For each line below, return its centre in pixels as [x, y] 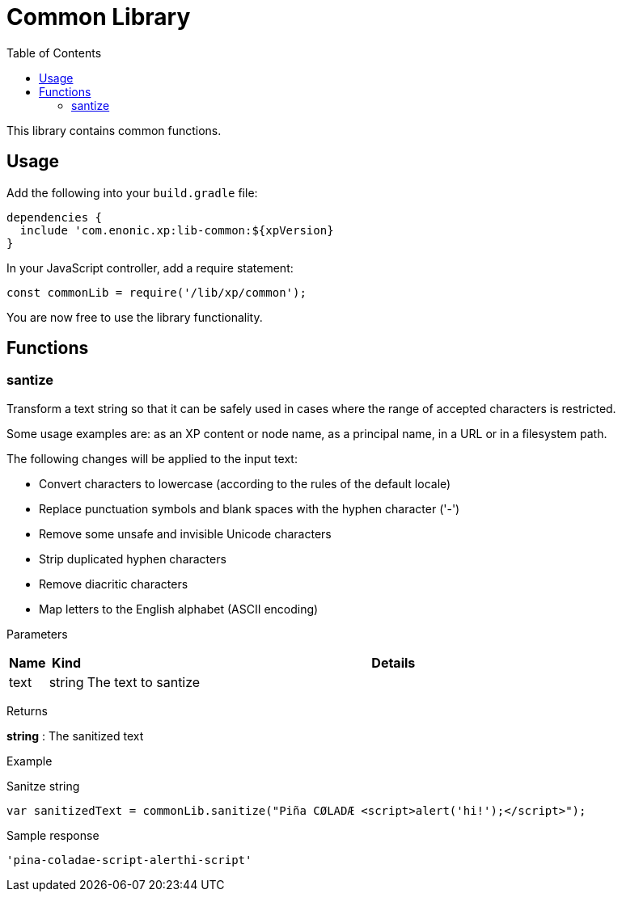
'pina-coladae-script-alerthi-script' [129, 860]
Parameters [37, 634]
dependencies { [55, 217]
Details [394, 662]
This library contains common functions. [114, 130]
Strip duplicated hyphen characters [133, 559]
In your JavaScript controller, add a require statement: [150, 268]
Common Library [99, 17]
